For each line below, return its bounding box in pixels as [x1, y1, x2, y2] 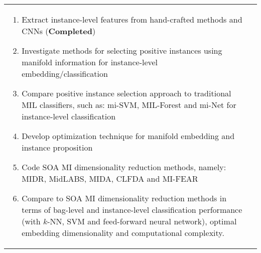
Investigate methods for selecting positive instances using [22, 45, 222, 56]
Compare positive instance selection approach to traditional [22, 87, 231, 99]
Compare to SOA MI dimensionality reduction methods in [22, 192, 227, 204]
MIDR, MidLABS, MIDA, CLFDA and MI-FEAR [22, 173, 198, 184]
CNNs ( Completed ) [22, 25, 96, 37]
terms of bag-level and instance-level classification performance [22, 204, 242, 215]
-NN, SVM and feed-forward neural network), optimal [47, 215, 237, 227]
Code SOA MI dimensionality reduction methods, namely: [22, 161, 226, 173]
